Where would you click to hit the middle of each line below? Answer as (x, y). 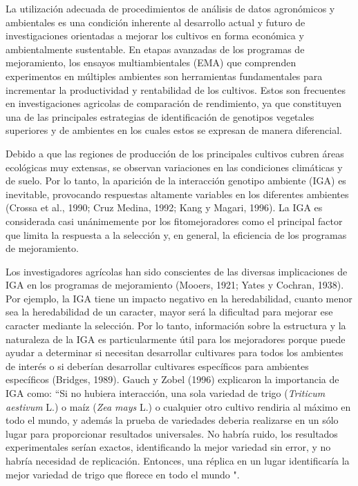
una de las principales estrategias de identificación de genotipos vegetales (160, 116)
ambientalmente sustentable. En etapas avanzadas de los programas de (155, 49)
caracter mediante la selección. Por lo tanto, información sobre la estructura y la (176, 325)
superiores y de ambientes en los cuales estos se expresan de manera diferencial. (174, 130)
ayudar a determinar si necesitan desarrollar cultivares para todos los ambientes (175, 352)
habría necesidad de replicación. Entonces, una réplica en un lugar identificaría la (178, 460)
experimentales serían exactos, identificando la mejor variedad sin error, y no (168, 447)
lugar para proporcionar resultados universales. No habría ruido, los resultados (172, 433)
